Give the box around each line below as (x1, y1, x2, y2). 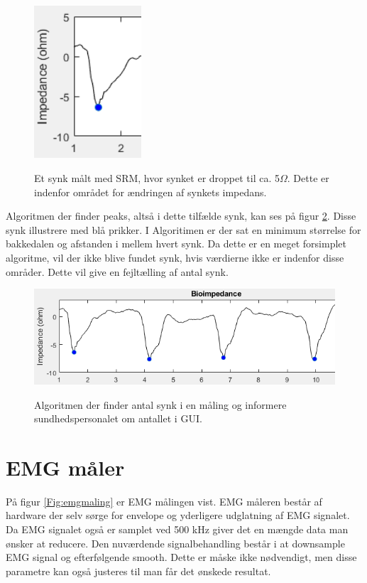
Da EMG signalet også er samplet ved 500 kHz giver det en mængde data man (6, 522, 349, 536)
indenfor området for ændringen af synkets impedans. (34, 184, 267, 199)
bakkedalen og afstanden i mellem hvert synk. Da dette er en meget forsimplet (6, 236, 347, 251)
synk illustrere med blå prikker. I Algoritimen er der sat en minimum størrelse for (6, 222, 361, 237)
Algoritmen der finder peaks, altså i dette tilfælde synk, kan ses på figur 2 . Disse (6, 208, 356, 223)
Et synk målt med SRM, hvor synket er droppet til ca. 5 (34, 171, 280, 186)
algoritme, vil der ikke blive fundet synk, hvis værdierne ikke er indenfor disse (6, 250, 344, 265)
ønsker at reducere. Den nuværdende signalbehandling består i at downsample (6, 535, 345, 550)
